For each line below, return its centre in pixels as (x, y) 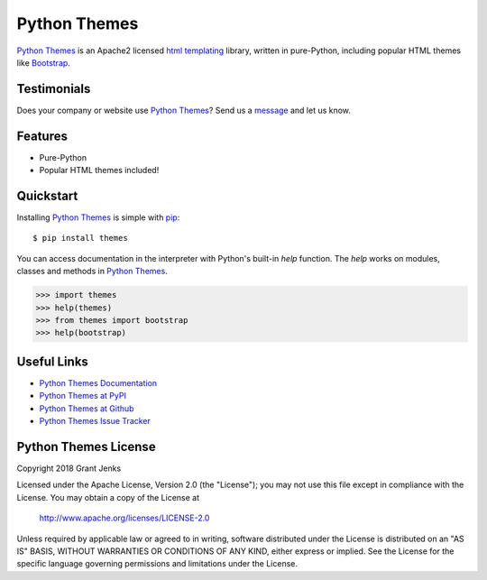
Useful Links (53, 361)
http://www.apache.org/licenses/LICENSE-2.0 (124, 518)
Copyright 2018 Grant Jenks (69, 468)
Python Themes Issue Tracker (95, 421)
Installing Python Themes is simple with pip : (98, 217)
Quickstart (47, 195)
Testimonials (54, 89)
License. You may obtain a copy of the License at (108, 497)
